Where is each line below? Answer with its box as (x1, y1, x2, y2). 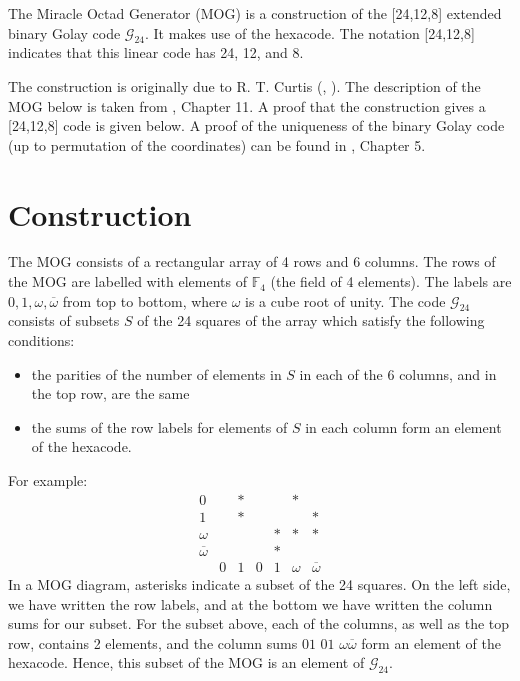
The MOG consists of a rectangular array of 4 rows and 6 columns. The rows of (8, 251, 496, 272)
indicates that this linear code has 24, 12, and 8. (8, 42, 304, 63)
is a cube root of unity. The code (245, 290, 446, 311)
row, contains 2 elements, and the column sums (8, 632, 298, 653)
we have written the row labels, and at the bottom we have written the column (8, 593, 493, 614)
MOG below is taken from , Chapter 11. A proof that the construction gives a (8, 95, 486, 116)
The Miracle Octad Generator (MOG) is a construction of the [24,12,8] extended (8, 3, 502, 23)
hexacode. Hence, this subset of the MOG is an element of (8, 652, 365, 673)
